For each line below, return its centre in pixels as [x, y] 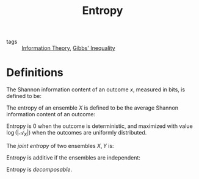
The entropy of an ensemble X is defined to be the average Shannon [92, 108]
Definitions [35, 73]
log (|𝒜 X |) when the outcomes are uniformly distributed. [77, 133]
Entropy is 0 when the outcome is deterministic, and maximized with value [100, 126]
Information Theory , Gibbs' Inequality [68, 48]
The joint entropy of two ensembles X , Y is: [60, 146]
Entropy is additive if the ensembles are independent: [73, 157]
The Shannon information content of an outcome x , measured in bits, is [96, 89]
